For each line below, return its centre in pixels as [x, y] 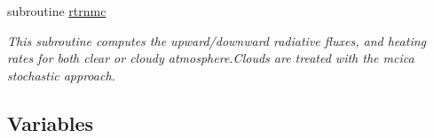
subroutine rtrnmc [57, 11]
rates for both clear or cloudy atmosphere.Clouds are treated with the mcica [211, 58]
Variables [51, 123]
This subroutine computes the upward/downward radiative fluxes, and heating [217, 40]
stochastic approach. [61, 75]
